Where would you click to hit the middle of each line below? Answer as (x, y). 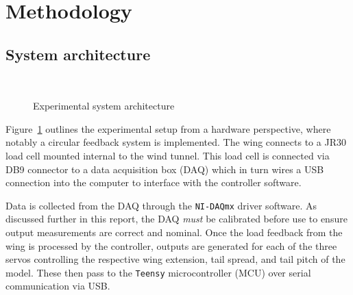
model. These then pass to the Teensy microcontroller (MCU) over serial (158, 272)
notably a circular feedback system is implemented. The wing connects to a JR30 (176, 142)
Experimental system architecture (104, 106)
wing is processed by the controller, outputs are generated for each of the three (171, 245)
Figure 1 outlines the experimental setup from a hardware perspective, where (168, 128)
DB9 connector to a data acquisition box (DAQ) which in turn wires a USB (165, 169)
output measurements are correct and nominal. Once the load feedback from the (174, 232)
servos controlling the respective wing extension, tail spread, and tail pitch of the (175, 259)
